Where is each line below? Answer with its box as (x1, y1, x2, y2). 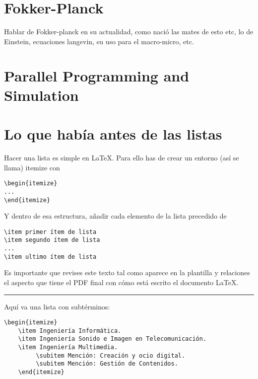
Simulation (4, 84, 79, 105)
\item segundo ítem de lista (4, 236, 100, 244)
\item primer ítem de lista (4, 228, 97, 235)
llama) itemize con (4, 162, 60, 172)
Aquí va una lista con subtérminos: (4, 301, 110, 311)
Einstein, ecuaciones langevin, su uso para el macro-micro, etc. (4, 36, 194, 46)
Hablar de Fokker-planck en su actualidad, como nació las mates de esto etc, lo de (4, 26, 254, 37)
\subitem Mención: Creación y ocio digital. (36, 352, 186, 359)
